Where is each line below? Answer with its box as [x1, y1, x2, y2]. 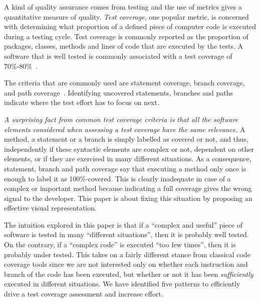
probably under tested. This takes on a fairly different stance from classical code [4, 249, 250, 259]
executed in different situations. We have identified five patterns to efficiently [4, 278, 240, 289]
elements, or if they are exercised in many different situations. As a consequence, [4, 153, 251, 164]
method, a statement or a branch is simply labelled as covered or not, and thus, [4, 134, 248, 144]
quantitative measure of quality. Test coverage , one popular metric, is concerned [4, 11, 249, 22]
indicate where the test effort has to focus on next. [4, 97, 159, 108]
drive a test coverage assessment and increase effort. [4, 288, 163, 299]
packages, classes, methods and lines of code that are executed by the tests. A [4, 41, 243, 51]
